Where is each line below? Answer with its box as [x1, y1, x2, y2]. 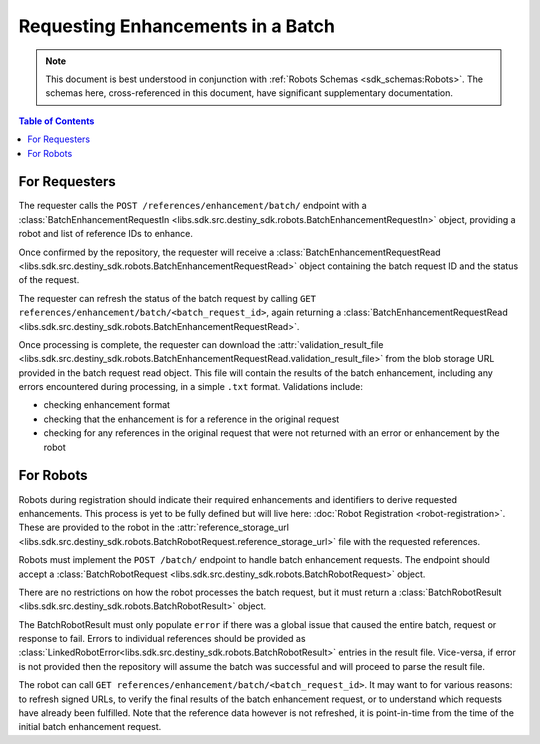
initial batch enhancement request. [18, 721, 162, 733]
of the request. [18, 274, 80, 286]
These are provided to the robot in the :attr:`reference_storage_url [18, 521, 290, 534]
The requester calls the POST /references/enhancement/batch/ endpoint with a [18, 200, 367, 212]
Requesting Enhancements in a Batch [18, 15, 335, 37]
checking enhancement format [43, 399, 170, 411]
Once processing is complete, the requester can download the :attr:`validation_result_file [18, 338, 384, 350]
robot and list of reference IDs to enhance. [18, 228, 194, 240]
